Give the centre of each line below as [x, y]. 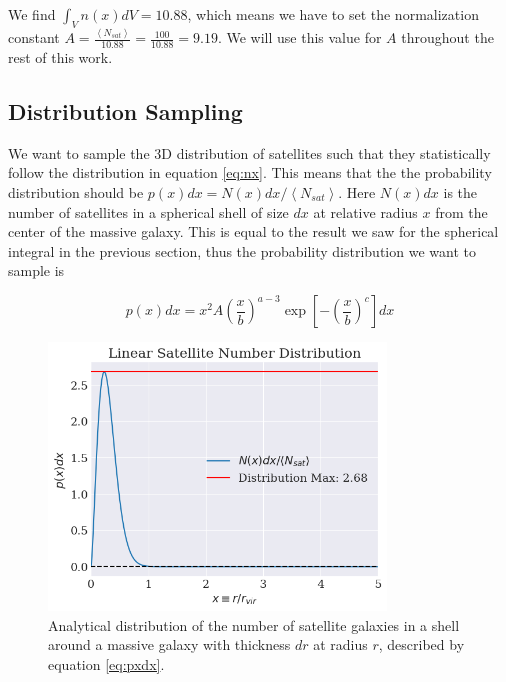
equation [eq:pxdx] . [106, 663]
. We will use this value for [299, 37]
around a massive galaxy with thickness [169, 644]
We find [32, 14]
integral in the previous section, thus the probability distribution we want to [242, 250]
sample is [36, 270]
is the [460, 191]
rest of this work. [60, 56]
